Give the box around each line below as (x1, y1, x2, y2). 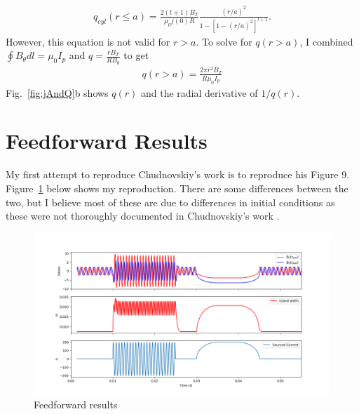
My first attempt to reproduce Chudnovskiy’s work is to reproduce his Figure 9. (6, 167, 350, 182)
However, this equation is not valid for (6, 34, 170, 48)
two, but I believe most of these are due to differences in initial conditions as (6, 194, 335, 209)
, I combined (299, 34, 353, 48)
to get (123, 48, 149, 62)
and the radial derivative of (141, 85, 258, 100)
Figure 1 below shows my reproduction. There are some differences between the (6, 181, 348, 195)
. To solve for (196, 34, 252, 48)
